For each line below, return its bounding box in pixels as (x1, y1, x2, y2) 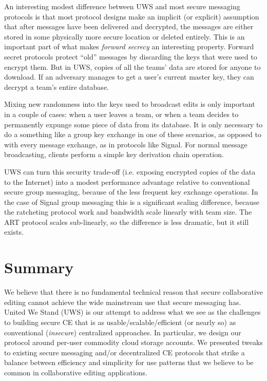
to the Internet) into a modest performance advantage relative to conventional (4, 176, 250, 187)
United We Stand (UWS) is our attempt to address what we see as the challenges (4, 307, 261, 317)
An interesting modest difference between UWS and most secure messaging (4, 1, 240, 11)
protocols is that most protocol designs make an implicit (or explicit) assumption (4, 11, 259, 22)
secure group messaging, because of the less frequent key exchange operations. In (4, 186, 258, 197)
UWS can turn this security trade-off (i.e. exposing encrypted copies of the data (4, 166, 256, 177)
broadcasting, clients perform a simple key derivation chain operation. (4, 149, 224, 160)
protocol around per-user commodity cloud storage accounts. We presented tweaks (4, 337, 263, 348)
